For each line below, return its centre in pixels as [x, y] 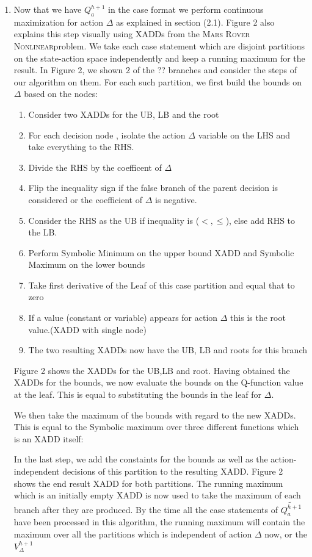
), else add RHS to [260, 220]
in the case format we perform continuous [186, 9]
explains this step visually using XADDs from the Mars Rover [132, 34]
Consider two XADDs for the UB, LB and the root [124, 114]
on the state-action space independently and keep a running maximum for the [159, 58]
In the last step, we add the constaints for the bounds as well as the [141, 459]
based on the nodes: [61, 94]
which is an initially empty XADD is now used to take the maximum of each [157, 495]
